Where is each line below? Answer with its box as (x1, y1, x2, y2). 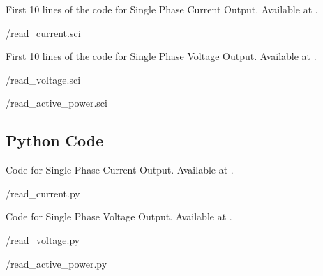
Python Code (6, 130, 104, 151)
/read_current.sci (6, 25, 81, 40)
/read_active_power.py (6, 256, 107, 270)
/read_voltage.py (6, 232, 80, 247)
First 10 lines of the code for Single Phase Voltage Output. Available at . (6, 49, 317, 63)
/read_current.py (6, 185, 80, 200)
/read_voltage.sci (6, 72, 81, 86)
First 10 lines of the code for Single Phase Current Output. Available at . (6, 2, 318, 16)
